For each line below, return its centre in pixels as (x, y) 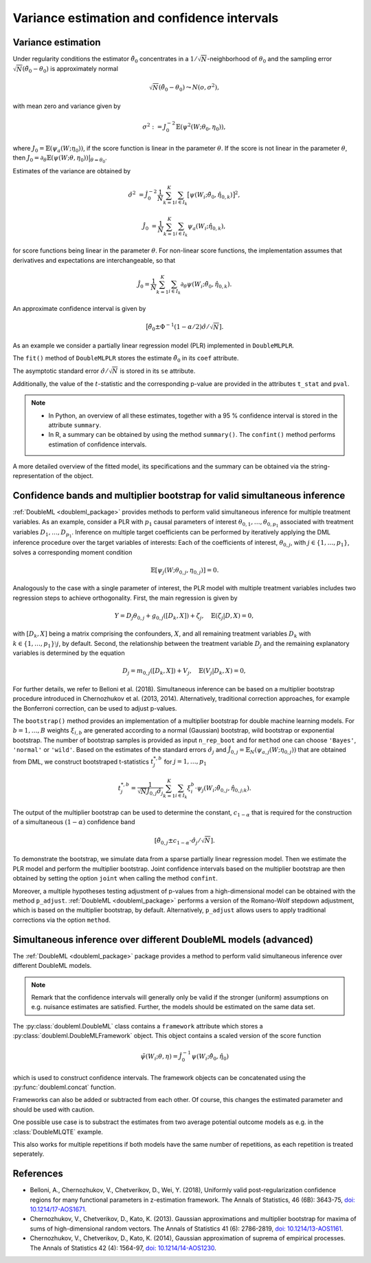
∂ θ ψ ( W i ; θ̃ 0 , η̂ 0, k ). (206, 285)
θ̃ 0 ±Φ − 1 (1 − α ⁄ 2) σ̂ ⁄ (178, 327)
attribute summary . (75, 425)
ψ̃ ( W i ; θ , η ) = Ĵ (161, 1057)
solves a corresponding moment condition (72, 552)
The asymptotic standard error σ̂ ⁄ (60, 371)
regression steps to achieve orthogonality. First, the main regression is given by (125, 598)
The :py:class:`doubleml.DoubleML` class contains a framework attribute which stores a (138, 1026)
